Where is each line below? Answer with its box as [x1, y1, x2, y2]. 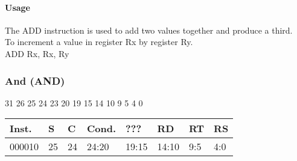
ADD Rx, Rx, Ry [5, 47, 69, 59]
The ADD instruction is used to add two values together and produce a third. [5, 23, 293, 36]
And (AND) [5, 73, 65, 88]
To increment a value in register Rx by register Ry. [5, 35, 193, 48]
